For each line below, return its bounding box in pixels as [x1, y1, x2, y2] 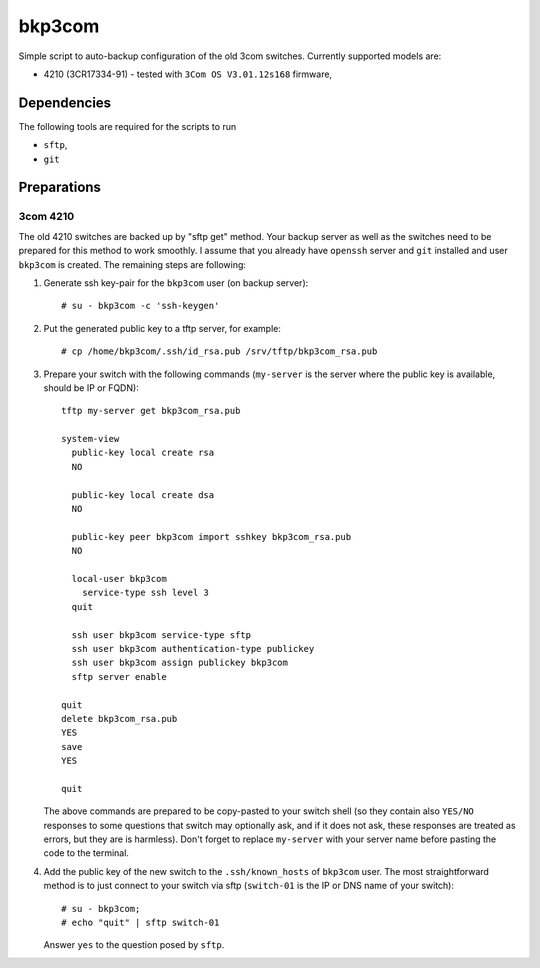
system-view [61, 433, 120, 445]
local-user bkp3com [71, 573, 167, 584]
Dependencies [18, 94, 112, 111]
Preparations [18, 179, 102, 196]
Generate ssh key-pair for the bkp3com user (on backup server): [43, 276, 309, 289]
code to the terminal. [43, 847, 130, 859]
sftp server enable [71, 671, 167, 682]
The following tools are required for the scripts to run [18, 120, 237, 132]
